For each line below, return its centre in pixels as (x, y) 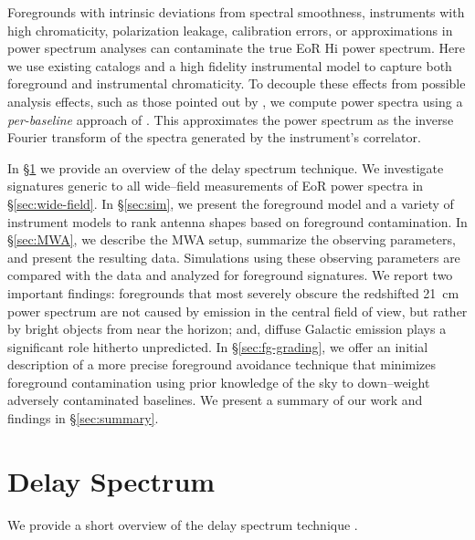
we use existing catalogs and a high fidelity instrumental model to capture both (230, 65)
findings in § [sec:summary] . (83, 418)
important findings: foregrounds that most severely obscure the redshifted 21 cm (233, 292)
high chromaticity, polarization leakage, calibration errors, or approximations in (230, 30)
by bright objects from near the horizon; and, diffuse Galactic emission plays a (227, 329)
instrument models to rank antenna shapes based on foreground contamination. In (237, 221)
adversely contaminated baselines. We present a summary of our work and (215, 400)
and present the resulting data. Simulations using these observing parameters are (234, 257)
